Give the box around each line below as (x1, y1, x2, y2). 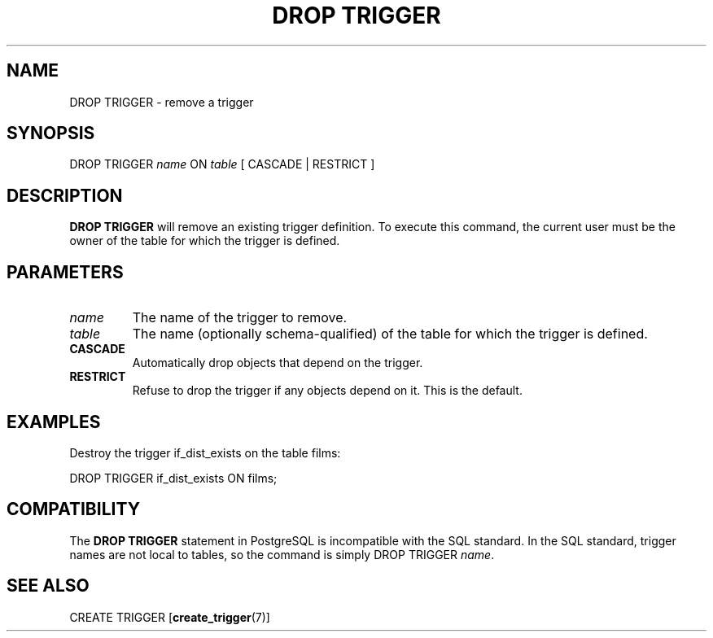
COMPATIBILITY (7, 499, 140, 520)
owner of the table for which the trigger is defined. (69, 234, 340, 248)
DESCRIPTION (7, 185, 123, 206)
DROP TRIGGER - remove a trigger (69, 94, 254, 109)
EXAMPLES (7, 411, 101, 432)
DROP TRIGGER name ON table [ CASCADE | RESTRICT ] (69, 157, 375, 172)
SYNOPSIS (7, 123, 95, 144)
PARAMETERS (7, 261, 124, 282)
